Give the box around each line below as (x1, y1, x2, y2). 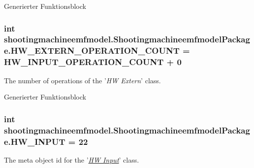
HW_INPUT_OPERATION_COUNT (4, 56, 164, 68)
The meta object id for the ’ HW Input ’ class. (4, 154, 139, 165)
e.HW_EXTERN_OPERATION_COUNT (4, 44, 180, 57)
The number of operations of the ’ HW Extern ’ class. (4, 75, 161, 85)
